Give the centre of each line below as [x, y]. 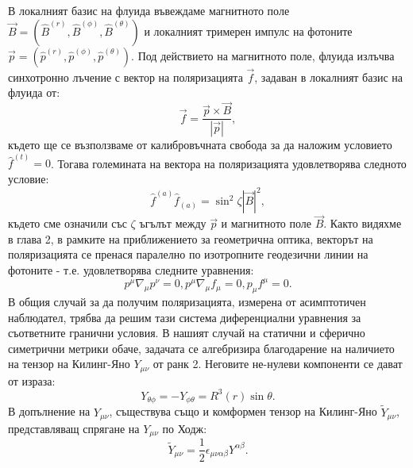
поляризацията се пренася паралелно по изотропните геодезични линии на [188, 254]
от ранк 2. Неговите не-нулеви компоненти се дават [278, 364]
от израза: [32, 380]
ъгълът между [173, 223]
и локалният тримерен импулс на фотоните [248, 31]
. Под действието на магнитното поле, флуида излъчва [263, 55]
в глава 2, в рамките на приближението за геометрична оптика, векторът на [191, 238]
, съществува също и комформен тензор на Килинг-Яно [243, 411]
